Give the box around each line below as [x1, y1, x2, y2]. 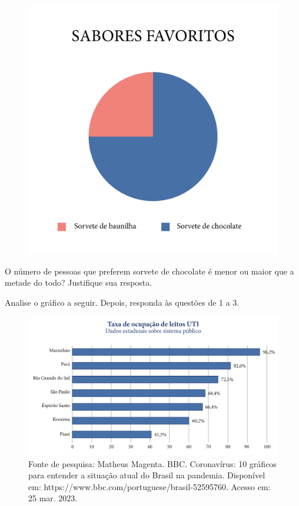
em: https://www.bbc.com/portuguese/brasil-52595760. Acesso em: [28, 480, 271, 492]
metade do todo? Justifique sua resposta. [5, 276, 152, 289]
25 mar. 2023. [28, 492, 78, 504]
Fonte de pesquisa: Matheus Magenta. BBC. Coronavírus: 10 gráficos [28, 457, 277, 469]
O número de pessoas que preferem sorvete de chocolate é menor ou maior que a [5, 264, 294, 277]
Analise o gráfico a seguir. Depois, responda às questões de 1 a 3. [5, 296, 240, 308]
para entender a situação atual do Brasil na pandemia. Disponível [28, 469, 265, 481]
